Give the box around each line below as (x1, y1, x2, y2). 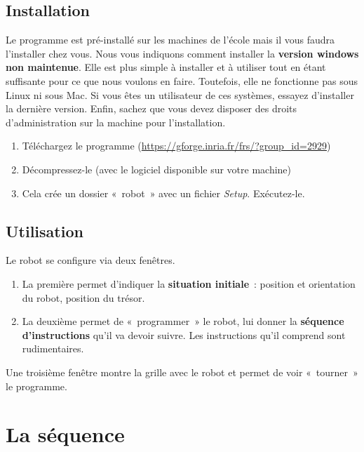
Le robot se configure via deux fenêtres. (6, 253, 175, 267)
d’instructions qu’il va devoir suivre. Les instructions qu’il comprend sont (22, 327, 346, 342)
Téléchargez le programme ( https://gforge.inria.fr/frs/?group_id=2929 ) (22, 138, 331, 153)
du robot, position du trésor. (22, 290, 145, 305)
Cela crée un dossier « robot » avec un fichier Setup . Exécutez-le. (22, 185, 305, 200)
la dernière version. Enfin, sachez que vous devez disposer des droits (6, 101, 297, 116)
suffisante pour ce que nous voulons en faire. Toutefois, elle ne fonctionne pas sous (6, 73, 358, 88)
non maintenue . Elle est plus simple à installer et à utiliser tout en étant (6, 60, 326, 74)
